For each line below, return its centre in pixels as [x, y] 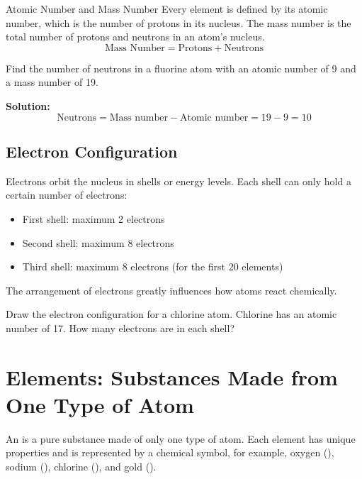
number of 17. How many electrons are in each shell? [120, 327]
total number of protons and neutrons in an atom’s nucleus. [135, 37]
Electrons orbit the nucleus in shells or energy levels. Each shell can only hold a [179, 181]
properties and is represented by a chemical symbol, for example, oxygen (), [170, 452]
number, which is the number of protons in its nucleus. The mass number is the [179, 22]
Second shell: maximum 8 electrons [98, 242]
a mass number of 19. [52, 82]
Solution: [28, 105]
